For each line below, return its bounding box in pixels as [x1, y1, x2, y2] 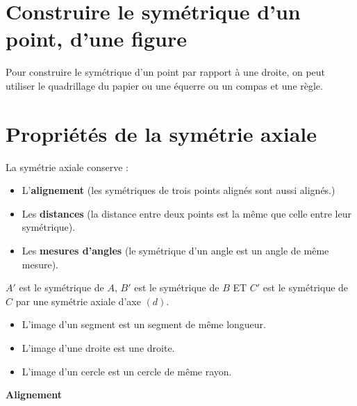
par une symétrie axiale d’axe [15, 293, 141, 308]
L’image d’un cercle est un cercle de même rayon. [22, 364, 232, 378]
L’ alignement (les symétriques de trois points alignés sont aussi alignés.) [22, 183, 335, 197]
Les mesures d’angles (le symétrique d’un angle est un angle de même [22, 243, 329, 257]
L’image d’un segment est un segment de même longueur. [22, 317, 266, 332]
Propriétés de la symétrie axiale [6, 119, 317, 147]
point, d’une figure [6, 24, 187, 53]
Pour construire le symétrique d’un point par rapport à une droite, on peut [6, 65, 326, 79]
